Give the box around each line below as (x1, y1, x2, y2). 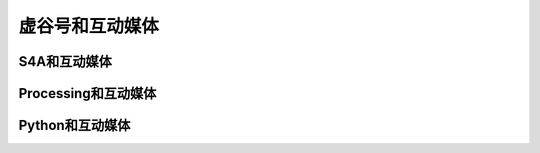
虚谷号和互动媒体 (18, 15, 160, 37)
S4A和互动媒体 (18, 53, 112, 70)
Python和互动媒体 (18, 117, 131, 134)
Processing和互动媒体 (18, 85, 157, 102)
